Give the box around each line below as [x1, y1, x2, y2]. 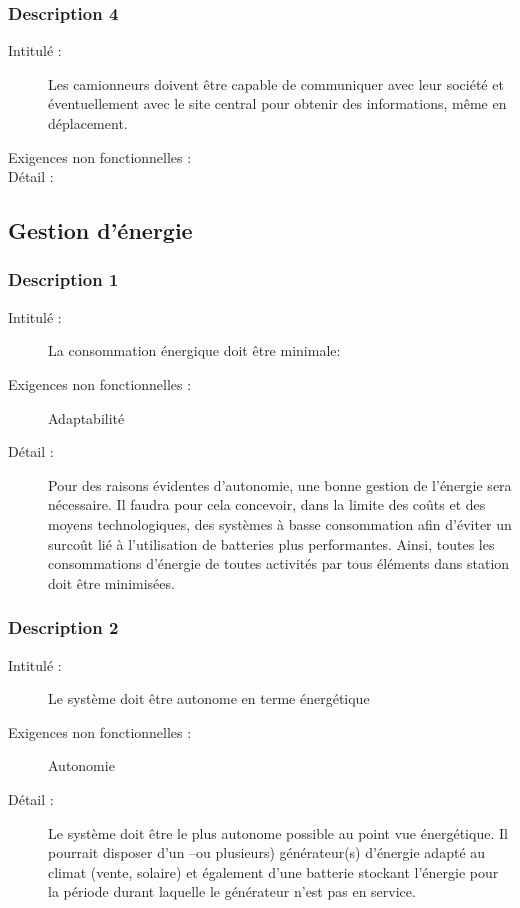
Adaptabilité [48, 407, 125, 428]
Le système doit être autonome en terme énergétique [48, 688, 370, 709]
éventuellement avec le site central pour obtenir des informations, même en [48, 93, 507, 114]
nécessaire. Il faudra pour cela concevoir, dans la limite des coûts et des [48, 494, 486, 515]
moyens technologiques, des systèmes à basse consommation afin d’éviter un [48, 513, 512, 534]
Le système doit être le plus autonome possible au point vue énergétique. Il [48, 822, 508, 843]
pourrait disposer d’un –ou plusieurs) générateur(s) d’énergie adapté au [48, 842, 486, 863]
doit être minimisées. [48, 572, 175, 593]
